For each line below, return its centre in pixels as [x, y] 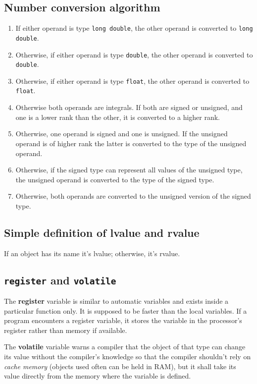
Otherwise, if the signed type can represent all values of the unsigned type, [129, 170]
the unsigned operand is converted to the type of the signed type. [115, 179]
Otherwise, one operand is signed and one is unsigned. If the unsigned [122, 134]
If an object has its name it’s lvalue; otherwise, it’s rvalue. [92, 253]
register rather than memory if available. [66, 330]
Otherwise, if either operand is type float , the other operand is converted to [132, 81]
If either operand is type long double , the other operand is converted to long [134, 28]
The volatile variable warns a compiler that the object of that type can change [125, 347]
